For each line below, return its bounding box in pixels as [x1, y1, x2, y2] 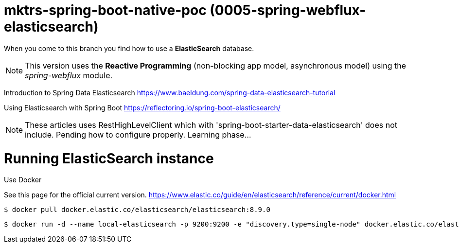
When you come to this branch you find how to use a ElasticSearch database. [4, 44, 254, 53]
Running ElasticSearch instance [4, 150, 214, 167]
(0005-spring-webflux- [210, 2, 366, 18]
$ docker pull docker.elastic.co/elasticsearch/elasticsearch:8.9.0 [4, 206, 270, 214]
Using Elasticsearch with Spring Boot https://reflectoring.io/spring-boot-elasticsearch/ [4, 103, 281, 112]
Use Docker [4, 176, 42, 184]
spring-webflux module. [25, 70, 113, 80]
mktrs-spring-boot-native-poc [4, 2, 207, 18]
